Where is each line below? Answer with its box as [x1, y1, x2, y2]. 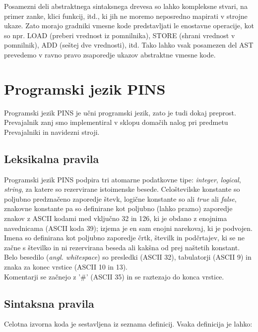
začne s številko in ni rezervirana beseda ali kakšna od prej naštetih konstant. [4, 242, 240, 252]
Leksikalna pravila [4, 151, 99, 166]
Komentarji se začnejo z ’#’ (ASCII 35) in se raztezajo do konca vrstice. [4, 271, 224, 281]
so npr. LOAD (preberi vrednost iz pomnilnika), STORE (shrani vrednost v [4, 30, 235, 40]
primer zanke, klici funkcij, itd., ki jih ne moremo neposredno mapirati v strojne [4, 10, 248, 21]
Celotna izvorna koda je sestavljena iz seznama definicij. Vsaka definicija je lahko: [4, 319, 253, 329]
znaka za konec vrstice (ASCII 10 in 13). [4, 262, 128, 272]
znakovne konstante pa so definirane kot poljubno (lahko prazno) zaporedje [4, 203, 233, 214]
